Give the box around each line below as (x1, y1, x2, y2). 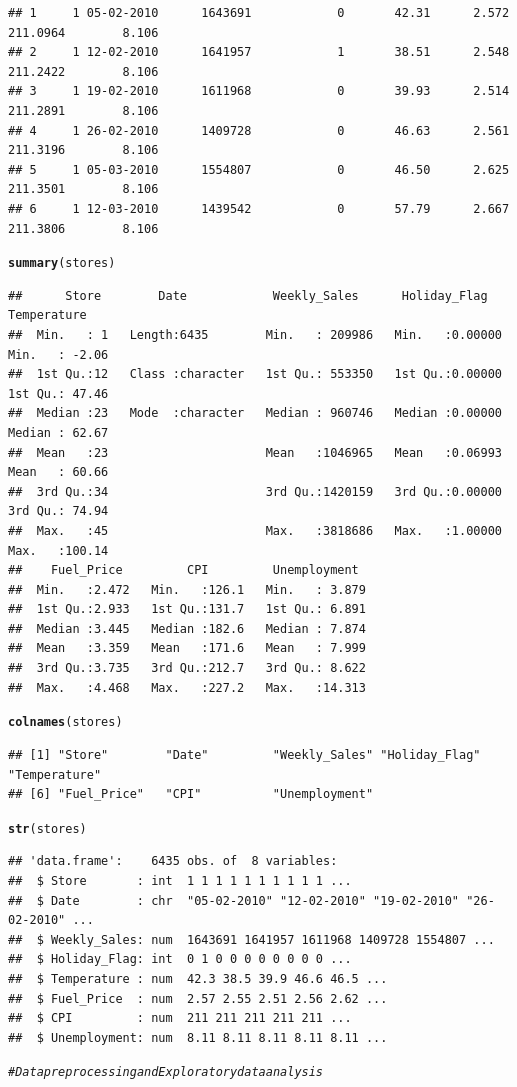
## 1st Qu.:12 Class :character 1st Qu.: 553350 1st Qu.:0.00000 (8, 367, 502, 382)
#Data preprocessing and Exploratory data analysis (8, 1065, 324, 1080)
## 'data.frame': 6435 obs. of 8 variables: (8, 854, 338, 869)
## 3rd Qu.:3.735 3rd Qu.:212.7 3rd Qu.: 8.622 (8, 661, 366, 676)
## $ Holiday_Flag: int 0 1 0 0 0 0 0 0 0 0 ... (8, 952, 352, 967)
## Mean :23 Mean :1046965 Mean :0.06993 (8, 445, 502, 460)
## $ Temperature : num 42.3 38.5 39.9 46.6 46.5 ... (8, 971, 388, 986)
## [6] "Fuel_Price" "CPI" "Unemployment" (8, 787, 374, 802)
